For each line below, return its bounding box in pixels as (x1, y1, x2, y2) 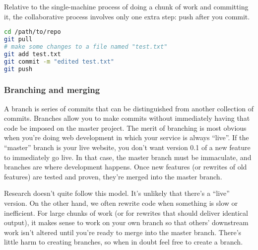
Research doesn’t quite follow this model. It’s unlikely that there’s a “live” (4, 188, 230, 198)
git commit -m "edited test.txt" (4, 58, 114, 65)
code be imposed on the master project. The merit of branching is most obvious (4, 122, 247, 133)
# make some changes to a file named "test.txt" (4, 43, 168, 50)
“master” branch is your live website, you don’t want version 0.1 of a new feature (4, 142, 251, 153)
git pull (4, 36, 33, 43)
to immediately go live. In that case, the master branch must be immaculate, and (4, 152, 252, 162)
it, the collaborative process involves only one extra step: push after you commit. (4, 11, 250, 21)
